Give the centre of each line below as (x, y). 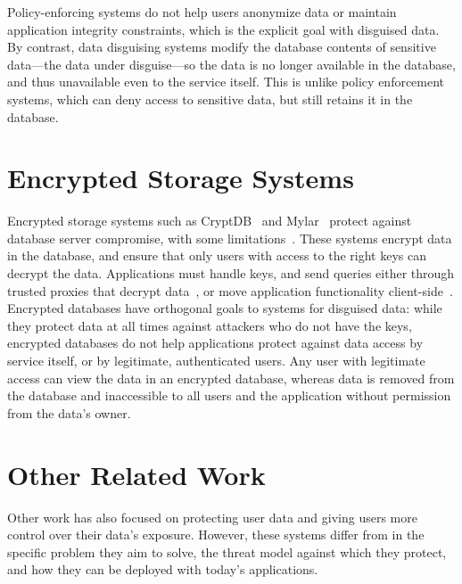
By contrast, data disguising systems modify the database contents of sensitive (222, 47)
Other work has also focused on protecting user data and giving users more (212, 517)
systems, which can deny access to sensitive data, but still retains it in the (210, 99)
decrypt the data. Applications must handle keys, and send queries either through (231, 273)
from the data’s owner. (69, 412)
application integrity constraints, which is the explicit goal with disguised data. (223, 29)
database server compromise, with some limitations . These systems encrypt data (230, 238)
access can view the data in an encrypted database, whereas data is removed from (231, 378)
